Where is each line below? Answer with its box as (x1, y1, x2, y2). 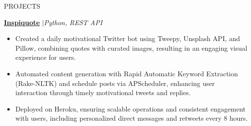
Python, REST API (44, 17, 102, 27)
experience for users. (15, 52, 76, 62)
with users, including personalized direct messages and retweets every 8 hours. (15, 113, 248, 123)
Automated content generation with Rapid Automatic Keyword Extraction (15, 68, 238, 78)
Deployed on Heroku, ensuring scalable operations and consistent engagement (15, 103, 246, 113)
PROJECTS (4, 1, 41, 11)
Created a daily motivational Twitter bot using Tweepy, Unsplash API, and (15, 33, 240, 43)
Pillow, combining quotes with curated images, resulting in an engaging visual (15, 42, 248, 53)
